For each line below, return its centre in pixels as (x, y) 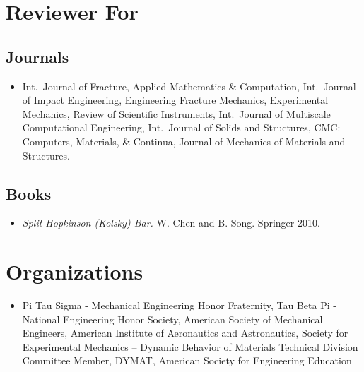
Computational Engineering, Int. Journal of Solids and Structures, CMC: (181, 127)
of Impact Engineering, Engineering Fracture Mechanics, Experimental (175, 100)
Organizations (75, 271)
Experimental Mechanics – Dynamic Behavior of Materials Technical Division (190, 346)
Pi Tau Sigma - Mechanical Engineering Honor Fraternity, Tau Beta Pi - (179, 305)
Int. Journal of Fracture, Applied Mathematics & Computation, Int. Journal (189, 86)
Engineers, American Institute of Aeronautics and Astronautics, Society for (185, 333)
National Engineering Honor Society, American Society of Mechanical (172, 319)
